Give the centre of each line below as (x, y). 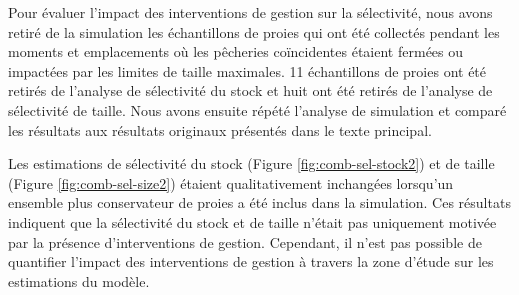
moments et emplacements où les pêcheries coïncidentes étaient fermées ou (236, 51)
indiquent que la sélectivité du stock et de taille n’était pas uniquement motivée (252, 221)
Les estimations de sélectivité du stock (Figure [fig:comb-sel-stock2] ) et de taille (251, 163)
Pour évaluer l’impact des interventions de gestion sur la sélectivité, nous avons (250, 12)
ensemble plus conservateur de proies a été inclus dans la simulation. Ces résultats (259, 202)
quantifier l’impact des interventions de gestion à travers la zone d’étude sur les (251, 261)
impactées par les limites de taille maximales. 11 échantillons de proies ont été (247, 70)
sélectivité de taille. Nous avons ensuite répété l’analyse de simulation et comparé (257, 109)
